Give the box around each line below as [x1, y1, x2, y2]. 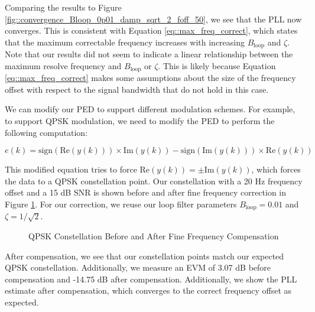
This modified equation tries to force [5, 163, 137, 175]
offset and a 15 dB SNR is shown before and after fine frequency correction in [5, 186, 287, 199]
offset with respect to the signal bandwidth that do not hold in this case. [5, 83, 269, 95]
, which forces [251, 163, 301, 175]
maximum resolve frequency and [5, 59, 122, 71]
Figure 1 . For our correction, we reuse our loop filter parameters [5, 198, 237, 210]
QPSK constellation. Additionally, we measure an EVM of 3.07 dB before [5, 261, 271, 274]
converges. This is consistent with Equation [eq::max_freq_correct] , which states [5, 24, 298, 37]
